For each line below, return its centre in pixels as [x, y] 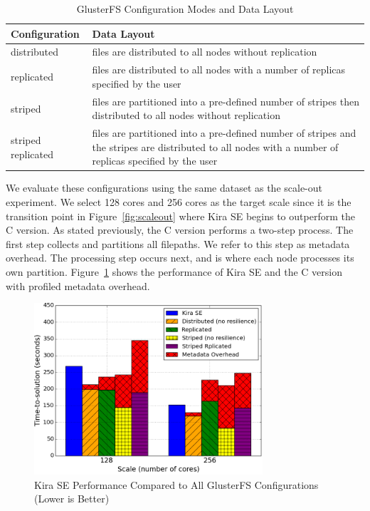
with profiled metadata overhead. [78, 285]
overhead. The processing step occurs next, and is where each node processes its [180, 258]
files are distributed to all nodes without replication [205, 52]
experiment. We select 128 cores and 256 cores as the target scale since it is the [179, 202]
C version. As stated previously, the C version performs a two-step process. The [180, 230]
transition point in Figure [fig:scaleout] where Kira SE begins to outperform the [180, 216]
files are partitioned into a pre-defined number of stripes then [226, 101]
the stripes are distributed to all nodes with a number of [215, 146]
